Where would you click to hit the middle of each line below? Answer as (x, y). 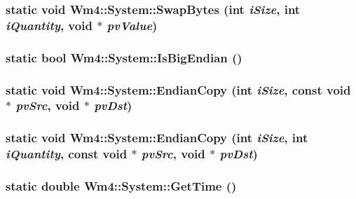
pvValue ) (132, 25)
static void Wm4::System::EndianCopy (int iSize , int (157, 138)
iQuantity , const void (67, 154)
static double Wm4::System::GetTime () (121, 186)
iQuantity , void (49, 25)
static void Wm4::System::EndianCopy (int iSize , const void (178, 89)
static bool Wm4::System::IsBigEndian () (124, 57)
